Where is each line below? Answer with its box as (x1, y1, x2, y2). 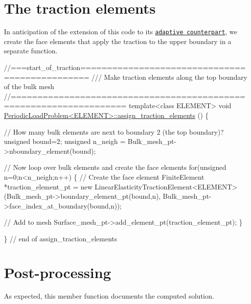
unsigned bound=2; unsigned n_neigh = (4, 136, 126, 146)
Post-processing (4, 262, 111, 282)
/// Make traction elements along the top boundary (91, 71, 248, 82)
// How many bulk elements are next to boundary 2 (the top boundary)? (4, 126, 224, 137)
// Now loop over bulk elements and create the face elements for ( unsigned (4, 162, 227, 172)
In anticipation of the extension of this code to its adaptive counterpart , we (4, 26, 237, 37)
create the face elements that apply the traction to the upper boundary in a (4, 36, 231, 46)
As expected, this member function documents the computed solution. (4, 290, 214, 301)
